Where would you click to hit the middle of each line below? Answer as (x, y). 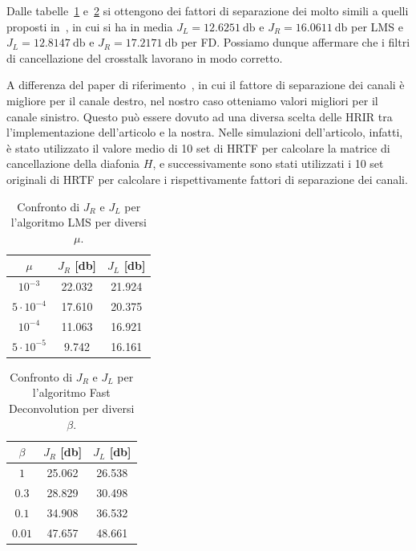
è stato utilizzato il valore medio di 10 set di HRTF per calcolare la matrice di (198, 147)
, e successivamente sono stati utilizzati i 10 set (268, 163)
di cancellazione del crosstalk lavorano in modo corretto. (145, 57)
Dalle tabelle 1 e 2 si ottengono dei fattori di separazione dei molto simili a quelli (208, 10)
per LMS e (377, 26)
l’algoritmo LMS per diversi (79, 222)
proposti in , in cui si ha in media (90, 26)
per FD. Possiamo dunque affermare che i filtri (295, 42)
